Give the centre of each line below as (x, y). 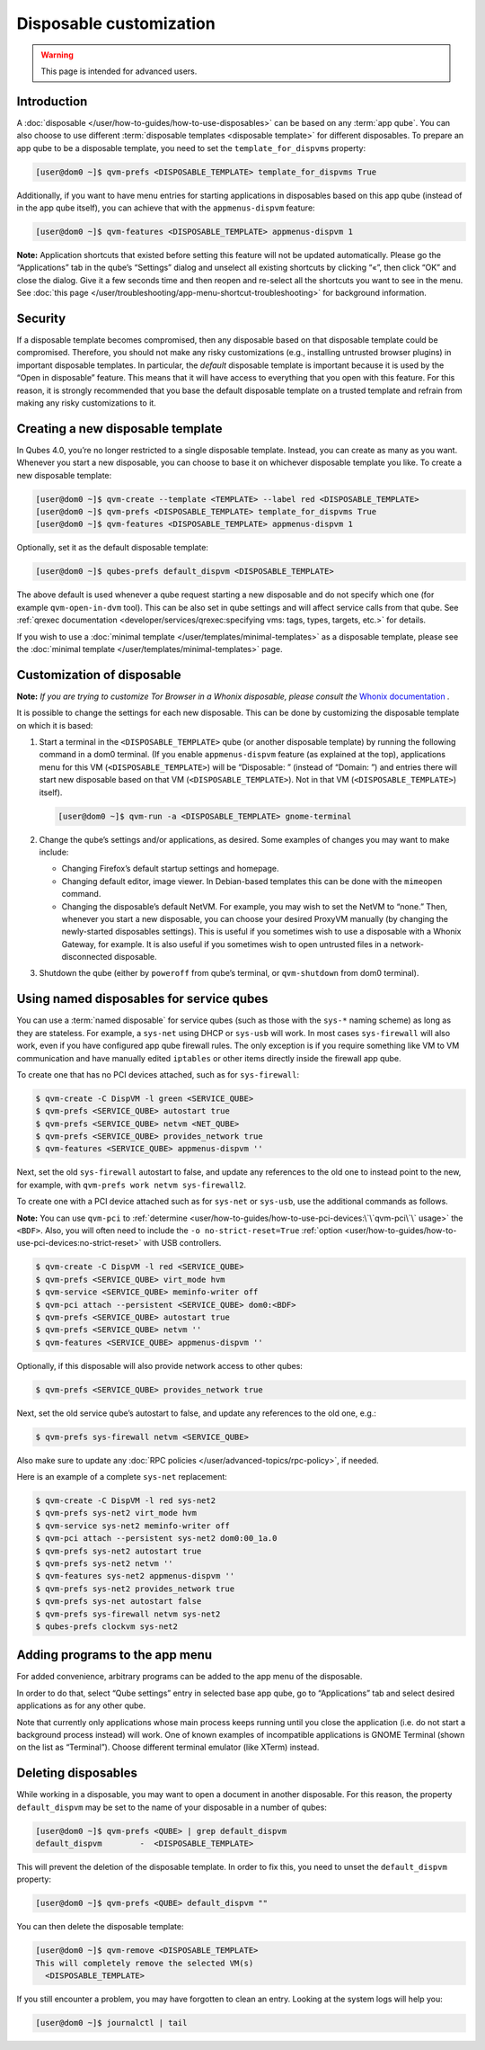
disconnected (87, 957)
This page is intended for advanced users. (119, 71)
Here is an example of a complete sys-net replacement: (122, 1477)
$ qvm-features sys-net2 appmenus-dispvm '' (135, 1576)
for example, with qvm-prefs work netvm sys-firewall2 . (132, 1185)
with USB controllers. (182, 1243)
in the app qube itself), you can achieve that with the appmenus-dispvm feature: (166, 208)
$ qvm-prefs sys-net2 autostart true (119, 1551)
